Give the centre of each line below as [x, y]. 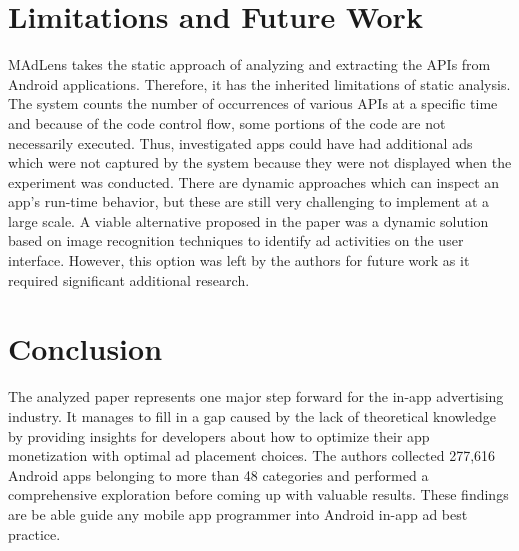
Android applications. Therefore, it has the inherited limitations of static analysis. [259, 83]
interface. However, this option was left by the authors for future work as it [239, 260]
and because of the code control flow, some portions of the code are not [227, 122]
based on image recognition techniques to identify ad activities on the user [236, 240]
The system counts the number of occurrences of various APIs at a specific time [253, 103]
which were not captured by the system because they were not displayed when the [260, 162]
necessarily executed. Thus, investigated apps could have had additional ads [240, 142]
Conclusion [85, 348]
